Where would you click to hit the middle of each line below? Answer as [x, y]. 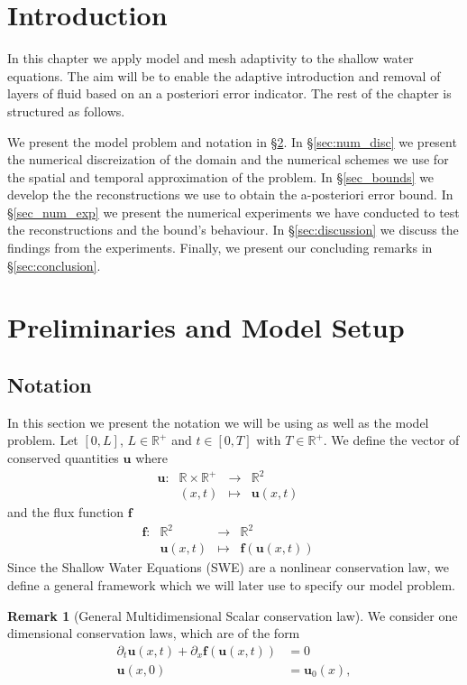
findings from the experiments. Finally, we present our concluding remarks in [220, 248]
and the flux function [66, 512]
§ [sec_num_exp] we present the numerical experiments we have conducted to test [233, 212]
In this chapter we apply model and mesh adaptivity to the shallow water [211, 58]
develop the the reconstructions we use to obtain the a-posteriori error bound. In [230, 194]
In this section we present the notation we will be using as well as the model [218, 422]
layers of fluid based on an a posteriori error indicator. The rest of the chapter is [229, 93]
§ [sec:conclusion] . [54, 265]
